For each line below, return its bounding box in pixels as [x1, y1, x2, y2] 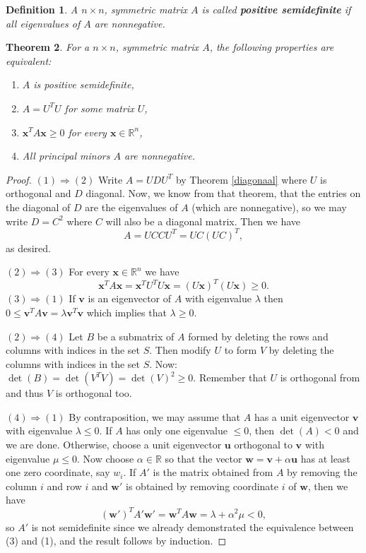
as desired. [6, 240, 51, 255]
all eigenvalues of [6, 16, 81, 30]
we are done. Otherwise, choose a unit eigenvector [6, 437, 222, 452]
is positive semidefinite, [33, 77, 134, 92]
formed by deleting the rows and [188, 328, 329, 343]
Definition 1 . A [6, 2, 78, 16]
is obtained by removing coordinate [126, 478, 279, 493]
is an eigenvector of [88, 291, 172, 306]
